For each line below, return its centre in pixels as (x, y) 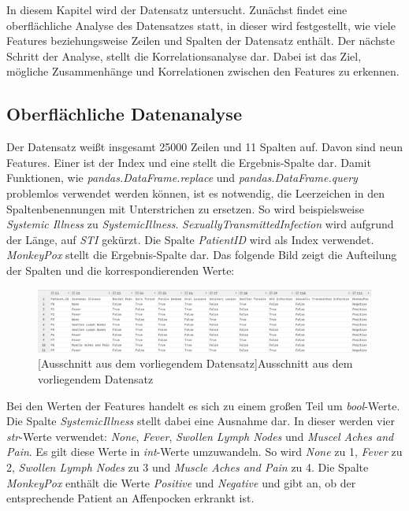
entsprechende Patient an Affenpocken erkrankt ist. (130, 498)
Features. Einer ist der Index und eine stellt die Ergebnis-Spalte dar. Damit (189, 162)
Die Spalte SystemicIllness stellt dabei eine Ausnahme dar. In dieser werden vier (201, 421)
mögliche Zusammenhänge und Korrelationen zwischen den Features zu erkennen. (203, 71)
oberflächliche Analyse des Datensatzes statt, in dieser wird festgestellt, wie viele (201, 25)
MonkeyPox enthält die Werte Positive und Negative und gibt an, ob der (181, 482)
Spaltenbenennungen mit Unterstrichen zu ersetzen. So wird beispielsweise (185, 208)
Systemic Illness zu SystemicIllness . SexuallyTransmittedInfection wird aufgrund (200, 224)
